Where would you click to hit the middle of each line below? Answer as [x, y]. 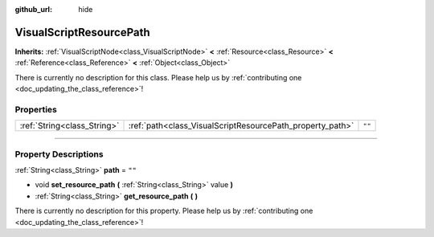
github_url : [33, 9]
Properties [36, 109]
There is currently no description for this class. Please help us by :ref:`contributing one [158, 77]
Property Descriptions [59, 154]
